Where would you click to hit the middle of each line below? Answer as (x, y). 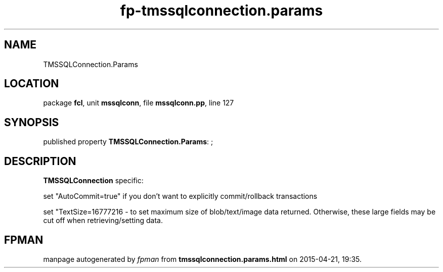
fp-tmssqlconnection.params (221, 11)
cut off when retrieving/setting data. (103, 221)
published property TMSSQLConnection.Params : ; (128, 142)
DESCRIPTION (40, 161)
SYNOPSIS (32, 122)
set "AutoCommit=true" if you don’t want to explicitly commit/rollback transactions (180, 196)
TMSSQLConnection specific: (93, 181)
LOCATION (32, 84)
